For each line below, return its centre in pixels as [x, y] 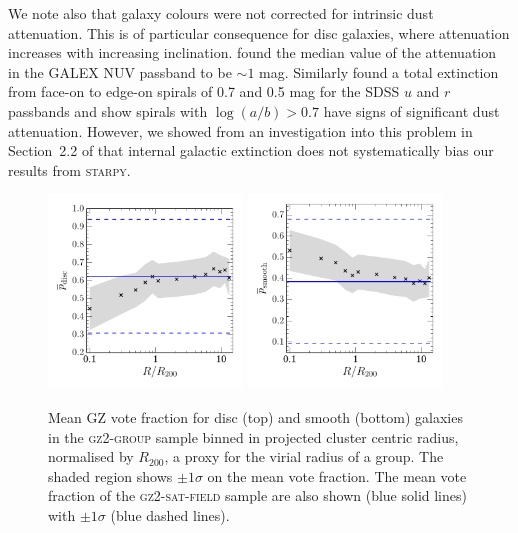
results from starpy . [69, 169]
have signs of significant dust [411, 110]
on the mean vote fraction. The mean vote [337, 475]
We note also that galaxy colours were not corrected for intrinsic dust [221, 13]
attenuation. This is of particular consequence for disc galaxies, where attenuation [259, 32]
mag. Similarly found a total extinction [379, 71]
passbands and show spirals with [108, 110]
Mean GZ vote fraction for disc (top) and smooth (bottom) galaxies [255, 416]
